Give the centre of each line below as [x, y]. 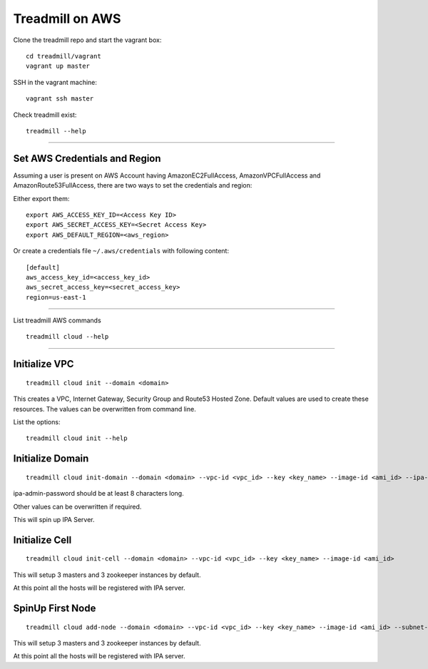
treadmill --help [56, 131]
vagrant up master [58, 66]
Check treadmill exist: [45, 115]
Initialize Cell [42, 540]
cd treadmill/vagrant [63, 56]
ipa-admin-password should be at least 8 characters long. [99, 494]
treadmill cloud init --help [77, 438]
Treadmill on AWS [67, 19]
